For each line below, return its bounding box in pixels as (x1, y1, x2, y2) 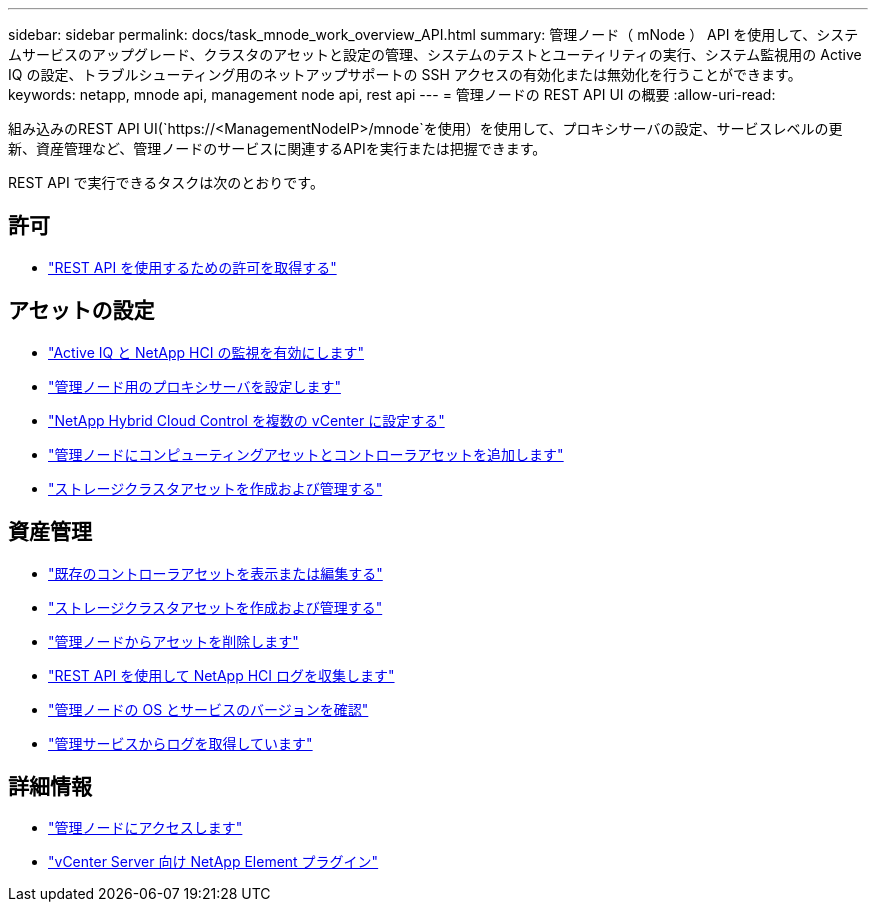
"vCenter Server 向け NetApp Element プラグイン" (48, 853, 379, 871)
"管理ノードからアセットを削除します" (48, 632, 299, 650)
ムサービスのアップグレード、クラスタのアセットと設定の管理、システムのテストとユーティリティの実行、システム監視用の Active (8, 46, 862, 63)
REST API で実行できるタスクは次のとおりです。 (8, 174, 324, 191)
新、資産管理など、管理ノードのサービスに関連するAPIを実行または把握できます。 (8, 140, 547, 157)
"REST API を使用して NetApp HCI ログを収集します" (48, 666, 395, 684)
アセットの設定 (8, 298, 155, 324)
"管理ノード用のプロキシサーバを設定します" (48, 377, 341, 395)
